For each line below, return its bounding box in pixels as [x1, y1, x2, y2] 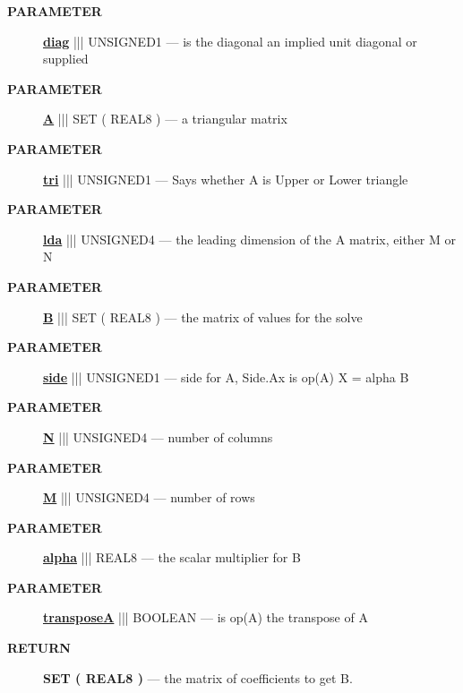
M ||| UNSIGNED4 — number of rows [43, 488, 255, 507]
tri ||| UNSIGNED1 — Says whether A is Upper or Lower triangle [43, 169, 408, 188]
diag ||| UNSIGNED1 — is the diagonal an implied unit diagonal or [43, 31, 417, 50]
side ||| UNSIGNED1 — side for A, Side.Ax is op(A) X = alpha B [43, 367, 409, 386]
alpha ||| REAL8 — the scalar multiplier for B [43, 548, 301, 567]
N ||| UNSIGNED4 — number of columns [43, 427, 273, 446]
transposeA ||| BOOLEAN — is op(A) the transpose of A [43, 608, 368, 627]
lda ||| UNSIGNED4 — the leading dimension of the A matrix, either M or [43, 229, 457, 248]
